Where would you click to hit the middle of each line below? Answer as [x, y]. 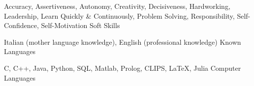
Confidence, [21, 25]
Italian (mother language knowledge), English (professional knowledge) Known [123, 42]
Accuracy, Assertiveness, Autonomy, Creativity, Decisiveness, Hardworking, [117, 6]
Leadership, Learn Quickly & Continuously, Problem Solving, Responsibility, [119, 15]
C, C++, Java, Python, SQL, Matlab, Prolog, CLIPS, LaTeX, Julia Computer [123, 68]
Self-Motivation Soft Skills [80, 25]
